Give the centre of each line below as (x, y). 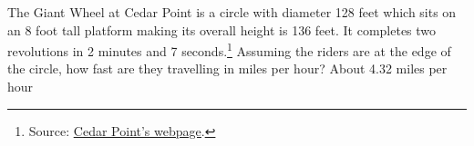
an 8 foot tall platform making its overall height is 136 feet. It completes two (222, 29)
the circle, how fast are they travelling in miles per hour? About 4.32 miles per (227, 68)
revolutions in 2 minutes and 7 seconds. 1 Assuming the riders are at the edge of (229, 49)
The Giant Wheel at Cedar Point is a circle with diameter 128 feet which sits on (232, 12)
